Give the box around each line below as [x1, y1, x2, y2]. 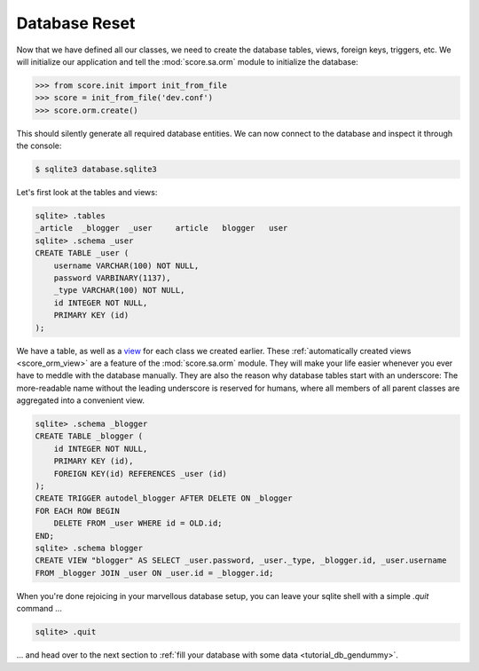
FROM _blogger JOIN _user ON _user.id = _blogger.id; [35, 568, 274, 578]
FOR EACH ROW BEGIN [35, 506, 120, 516]
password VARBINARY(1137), [53, 272, 172, 283]
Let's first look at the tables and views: [16, 187, 158, 198]
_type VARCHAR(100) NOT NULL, [53, 285, 185, 296]
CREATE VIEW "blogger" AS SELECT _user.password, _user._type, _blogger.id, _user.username [35, 556, 447, 565]
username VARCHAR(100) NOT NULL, [53, 260, 200, 271]
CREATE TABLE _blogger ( [35, 431, 144, 441]
